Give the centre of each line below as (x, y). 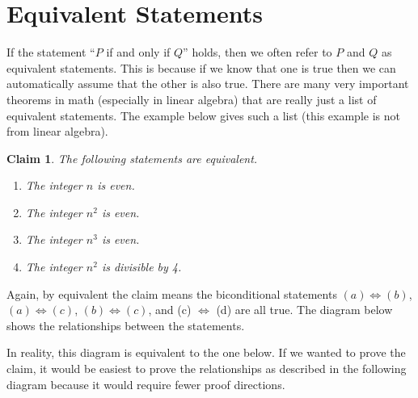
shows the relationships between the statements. (126, 325)
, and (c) (170, 310)
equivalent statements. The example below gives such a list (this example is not (203, 115)
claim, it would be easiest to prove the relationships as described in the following (207, 369)
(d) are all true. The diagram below (304, 310)
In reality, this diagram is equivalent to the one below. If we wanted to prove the (206, 352)
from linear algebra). (57, 131)
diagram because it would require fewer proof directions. (146, 384)
